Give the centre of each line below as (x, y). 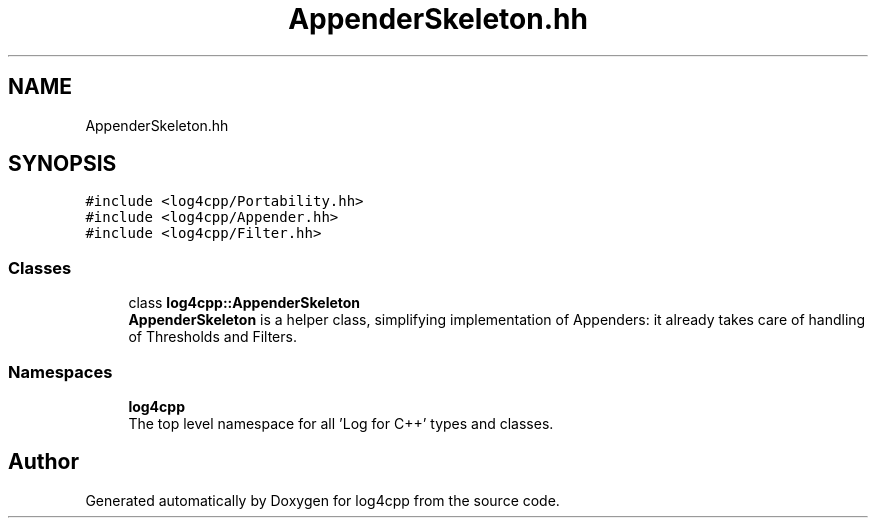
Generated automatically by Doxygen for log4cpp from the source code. (322, 500)
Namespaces (60, 371)
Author (43, 462)
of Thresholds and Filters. (212, 337)
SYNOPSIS (62, 164)
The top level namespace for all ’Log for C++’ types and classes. (341, 423)
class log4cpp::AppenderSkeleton (244, 303)
